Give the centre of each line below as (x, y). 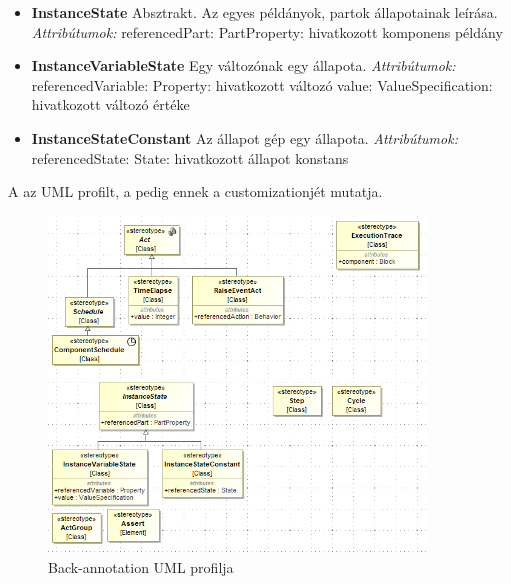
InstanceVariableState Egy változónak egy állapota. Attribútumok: (243, 65)
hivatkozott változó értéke (110, 104)
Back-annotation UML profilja (141, 566)
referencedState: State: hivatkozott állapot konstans (190, 157)
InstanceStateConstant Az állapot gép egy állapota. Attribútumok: (244, 137)
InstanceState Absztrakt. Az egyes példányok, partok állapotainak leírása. (264, 12)
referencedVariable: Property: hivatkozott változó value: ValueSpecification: (262, 84)
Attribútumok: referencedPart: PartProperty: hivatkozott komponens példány (267, 31)
